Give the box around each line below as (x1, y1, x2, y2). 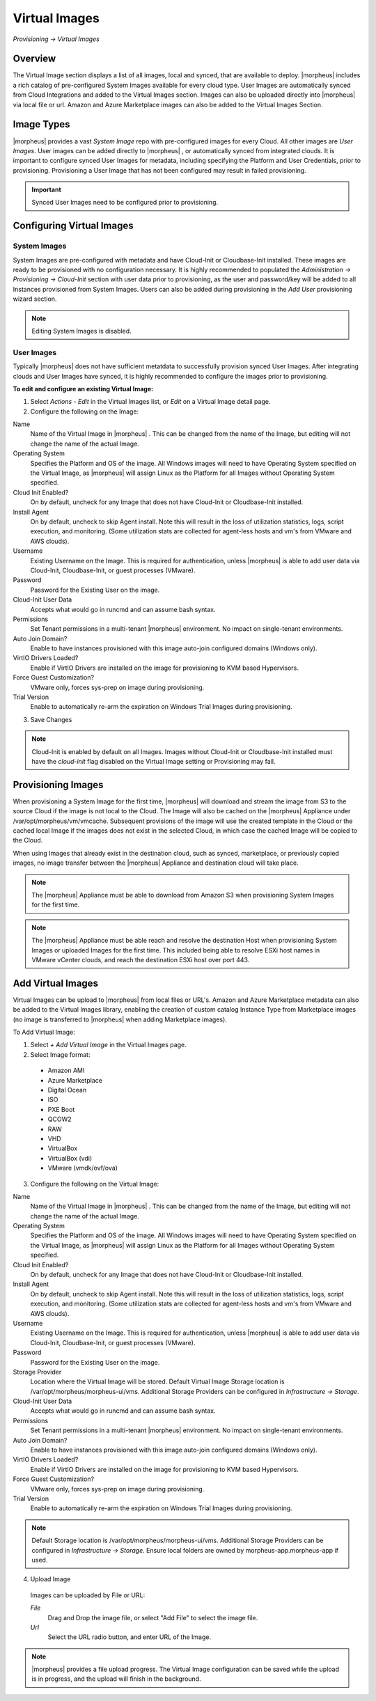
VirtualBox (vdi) (47, 1154, 93, 1162)
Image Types (13, 118, 70, 130)
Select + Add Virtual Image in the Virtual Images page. (30, 1041, 187, 1049)
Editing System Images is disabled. (31, 327, 132, 335)
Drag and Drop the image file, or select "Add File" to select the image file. (47, 1613, 258, 1622)
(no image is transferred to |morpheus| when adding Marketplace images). (13, 1015, 228, 1024)
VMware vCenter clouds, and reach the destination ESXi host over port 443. (31, 955, 250, 964)
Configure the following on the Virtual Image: (30, 1179, 159, 1188)
